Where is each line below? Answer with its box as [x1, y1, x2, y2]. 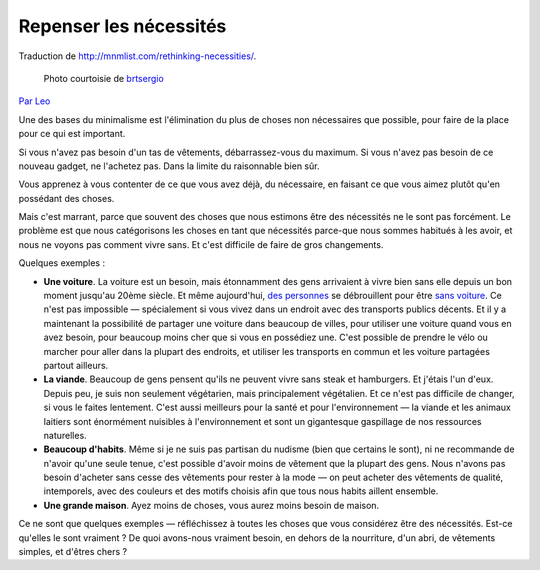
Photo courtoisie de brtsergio [43, 72, 164, 84]
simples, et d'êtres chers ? [18, 546, 128, 558]
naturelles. [43, 429, 87, 441]
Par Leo [18, 95, 51, 107]
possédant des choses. [18, 192, 115, 204]
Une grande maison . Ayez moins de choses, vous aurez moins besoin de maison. [43, 499, 380, 511]
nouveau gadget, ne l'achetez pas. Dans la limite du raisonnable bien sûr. [18, 160, 320, 172]
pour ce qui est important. [18, 128, 126, 140]
